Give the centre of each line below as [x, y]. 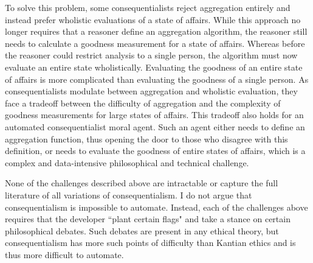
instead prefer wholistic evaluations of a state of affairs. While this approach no [153, 19]
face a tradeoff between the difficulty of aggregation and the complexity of [143, 103]
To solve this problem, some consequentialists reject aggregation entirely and [148, 7]
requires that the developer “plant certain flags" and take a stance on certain [148, 219]
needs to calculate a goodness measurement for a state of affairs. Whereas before [155, 43]
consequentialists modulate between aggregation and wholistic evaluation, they [151, 91]
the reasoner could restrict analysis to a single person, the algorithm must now [151, 55]
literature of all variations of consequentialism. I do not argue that [129, 195]
